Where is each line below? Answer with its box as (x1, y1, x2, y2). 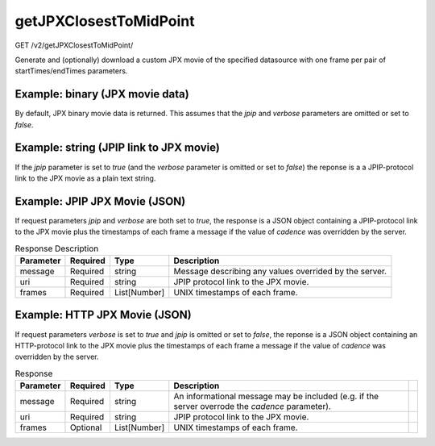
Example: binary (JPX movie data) (14, 87, 189, 101)
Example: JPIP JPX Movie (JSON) (14, 194, 186, 208)
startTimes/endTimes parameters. (14, 66, 128, 76)
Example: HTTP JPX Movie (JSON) (14, 308, 193, 322)
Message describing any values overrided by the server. (173, 265, 387, 277)
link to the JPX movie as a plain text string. (14, 173, 156, 183)
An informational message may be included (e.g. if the (173, 391, 379, 402)
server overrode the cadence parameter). (173, 401, 332, 412)
